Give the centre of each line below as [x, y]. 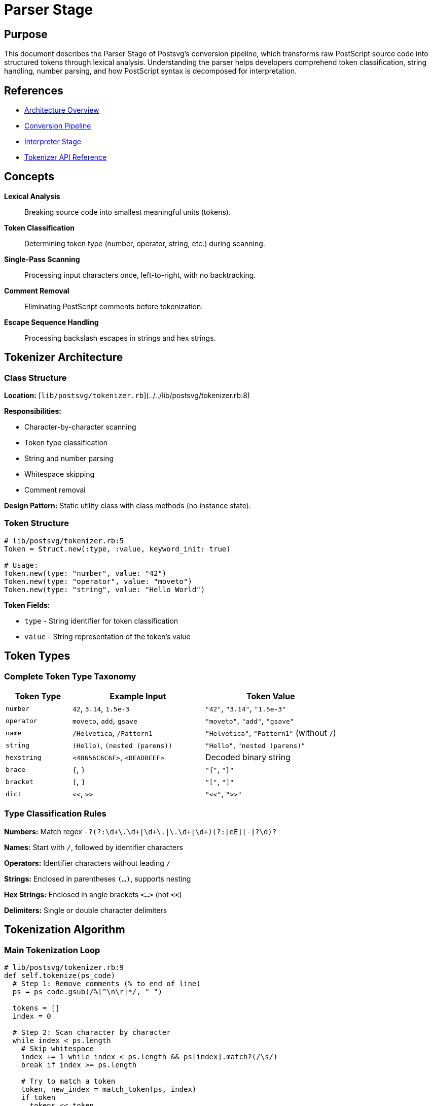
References [34, 90]
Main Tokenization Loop [52, 950]
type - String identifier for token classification [101, 621]
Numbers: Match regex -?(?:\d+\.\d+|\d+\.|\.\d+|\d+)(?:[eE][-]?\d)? [140, 831]
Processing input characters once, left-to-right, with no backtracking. [140, 275]
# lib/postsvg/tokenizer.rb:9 [64, 968]
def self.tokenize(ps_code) [60, 976]
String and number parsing [69, 459]
